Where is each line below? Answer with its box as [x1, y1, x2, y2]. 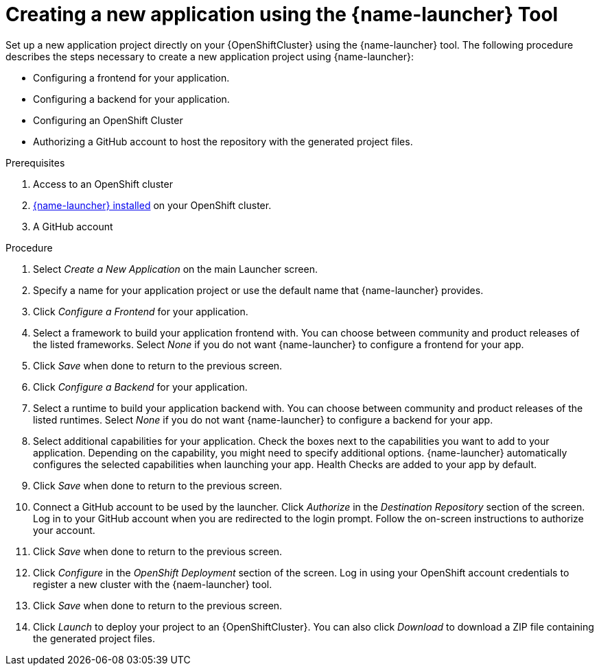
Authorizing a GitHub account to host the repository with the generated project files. [33, 135, 413, 147]
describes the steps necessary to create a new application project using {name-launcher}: [5, 50, 414, 62]
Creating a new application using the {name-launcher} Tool [5, 3, 559, 26]
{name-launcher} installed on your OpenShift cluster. [33, 199, 272, 211]
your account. [33, 524, 95, 536]
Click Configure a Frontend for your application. [33, 305, 248, 317]
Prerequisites [5, 156, 65, 169]
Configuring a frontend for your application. [33, 71, 230, 84]
